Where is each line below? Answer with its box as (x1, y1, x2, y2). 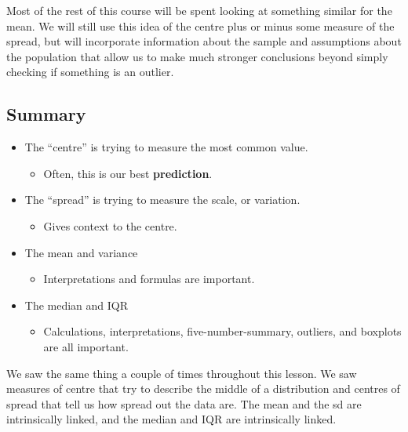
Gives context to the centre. (43, 217, 177, 234)
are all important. (43, 338, 129, 354)
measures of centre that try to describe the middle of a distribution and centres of (6, 380, 400, 397)
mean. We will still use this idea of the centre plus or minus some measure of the (6, 17, 395, 34)
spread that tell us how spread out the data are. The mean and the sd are (6, 395, 362, 412)
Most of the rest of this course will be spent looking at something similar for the (6, 2, 392, 18)
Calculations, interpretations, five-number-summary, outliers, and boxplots (43, 323, 402, 339)
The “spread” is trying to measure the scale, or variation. (24, 191, 301, 208)
